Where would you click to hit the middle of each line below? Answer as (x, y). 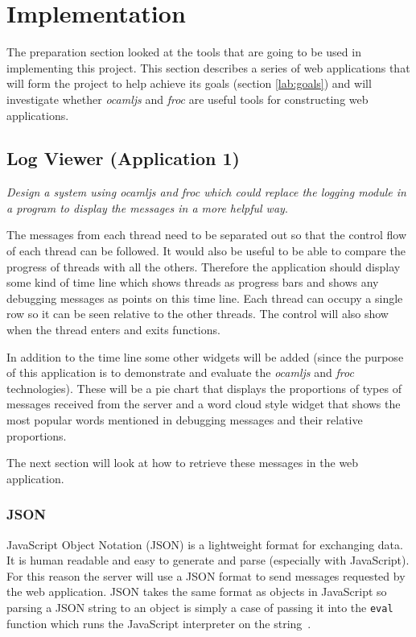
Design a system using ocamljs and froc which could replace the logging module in (206, 192)
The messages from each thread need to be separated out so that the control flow (207, 235)
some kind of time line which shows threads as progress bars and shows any (193, 282)
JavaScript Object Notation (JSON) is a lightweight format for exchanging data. (205, 544)
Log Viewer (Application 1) (124, 158)
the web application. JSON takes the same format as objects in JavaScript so (197, 591)
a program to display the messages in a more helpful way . (147, 207)
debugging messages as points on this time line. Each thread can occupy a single (205, 298)
